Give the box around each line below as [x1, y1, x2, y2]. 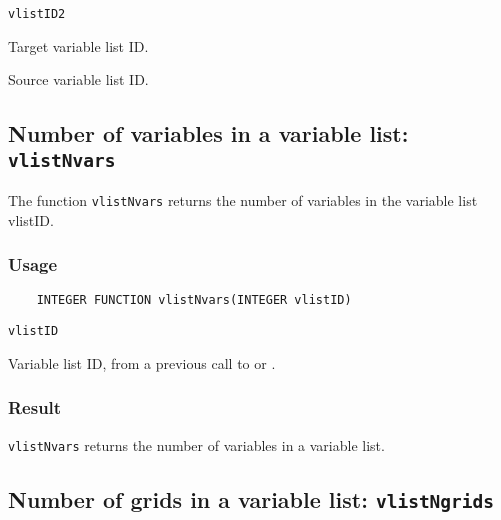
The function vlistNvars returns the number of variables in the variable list [8, 190, 478, 211]
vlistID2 [8, 7, 66, 21]
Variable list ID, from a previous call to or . [8, 352, 276, 373]
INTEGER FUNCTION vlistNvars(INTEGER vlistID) [36, 293, 352, 308]
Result [8, 395, 62, 420]
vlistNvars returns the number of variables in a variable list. [8, 434, 385, 455]
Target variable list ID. [8, 35, 149, 56]
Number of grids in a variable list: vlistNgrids [8, 483, 495, 514]
